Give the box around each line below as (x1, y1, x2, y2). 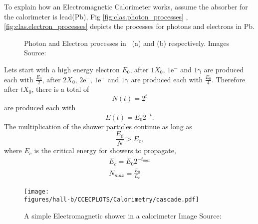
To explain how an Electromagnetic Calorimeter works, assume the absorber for (4, 1, 248, 11)
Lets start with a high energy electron (4, 64, 120, 74)
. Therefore (211, 74, 246, 84)
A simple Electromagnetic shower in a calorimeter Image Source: (24, 211, 222, 221)
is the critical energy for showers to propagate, (34, 145, 176, 156)
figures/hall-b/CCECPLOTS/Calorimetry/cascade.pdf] (24, 196, 199, 204)
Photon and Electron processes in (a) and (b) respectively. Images (24, 37, 230, 48)
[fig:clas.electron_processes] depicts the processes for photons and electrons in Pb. (4, 21, 255, 31)
